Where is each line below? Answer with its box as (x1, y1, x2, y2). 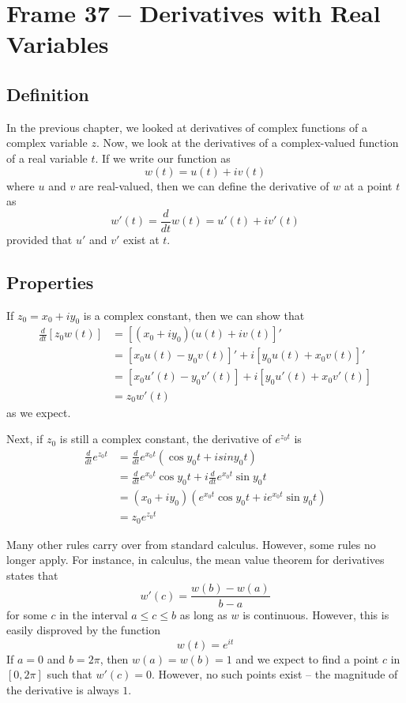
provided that (6, 231, 73, 247)
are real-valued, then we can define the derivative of (78, 177, 329, 194)
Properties (6, 269, 94, 294)
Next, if (6, 430, 43, 447)
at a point (344, 177, 393, 194)
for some (6, 606, 47, 622)
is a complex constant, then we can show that (83, 306, 305, 323)
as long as (179, 606, 227, 622)
